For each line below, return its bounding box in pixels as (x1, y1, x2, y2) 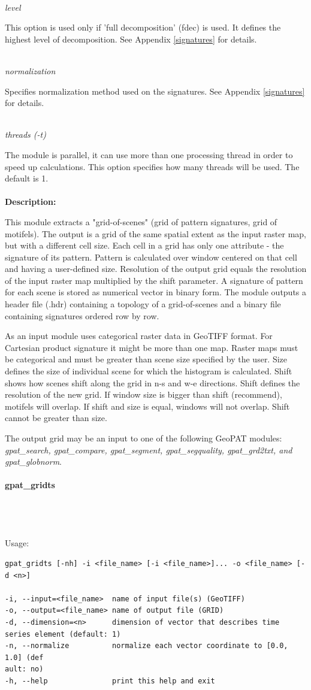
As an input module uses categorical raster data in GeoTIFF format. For (5, 329, 273, 342)
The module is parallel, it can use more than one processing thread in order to (5, 148, 293, 161)
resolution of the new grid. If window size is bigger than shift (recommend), (5, 388, 282, 401)
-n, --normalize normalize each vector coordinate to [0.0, (5, 641, 288, 650)
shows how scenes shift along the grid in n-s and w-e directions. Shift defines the (5, 376, 300, 389)
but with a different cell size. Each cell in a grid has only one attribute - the (5, 239, 284, 252)
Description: (5, 195, 56, 208)
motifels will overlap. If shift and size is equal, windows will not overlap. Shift (5, 400, 290, 412)
